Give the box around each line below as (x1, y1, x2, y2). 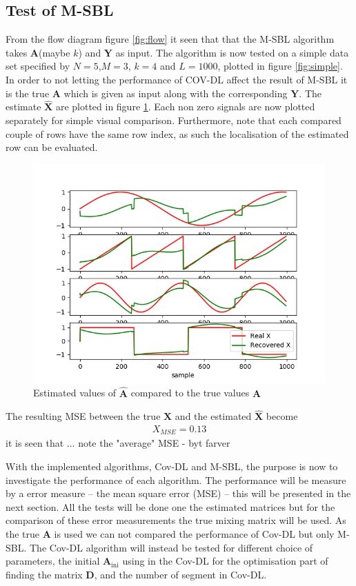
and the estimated (175, 409, 252, 423)
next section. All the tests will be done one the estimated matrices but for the (6, 499, 335, 514)
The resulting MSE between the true (6, 409, 161, 423)
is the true (6, 85, 50, 100)
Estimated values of (33, 385, 117, 400)
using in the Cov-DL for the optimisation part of (122, 554, 328, 568)
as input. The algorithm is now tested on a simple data (115, 45, 349, 59)
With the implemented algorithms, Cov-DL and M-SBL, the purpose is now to (6, 459, 338, 474)
